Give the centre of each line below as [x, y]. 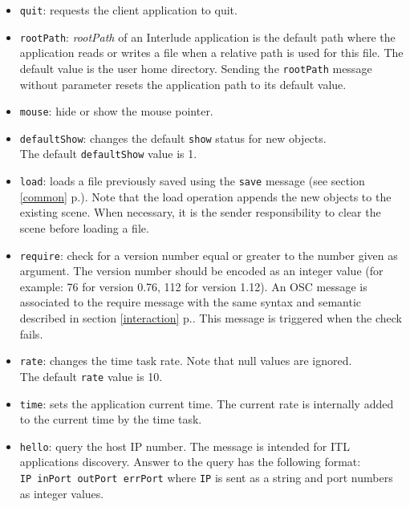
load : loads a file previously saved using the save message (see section [192, 181]
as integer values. [62, 493]
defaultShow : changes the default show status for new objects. [173, 138]
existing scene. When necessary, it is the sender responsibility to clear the [200, 212]
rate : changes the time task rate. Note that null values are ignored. [186, 361]
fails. [31, 333]
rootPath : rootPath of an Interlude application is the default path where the [207, 37]
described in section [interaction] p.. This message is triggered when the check [211, 318]
